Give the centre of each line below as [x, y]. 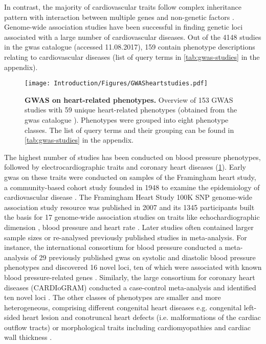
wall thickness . [28, 337]
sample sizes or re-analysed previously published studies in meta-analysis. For [126, 237]
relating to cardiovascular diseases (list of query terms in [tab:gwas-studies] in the [132, 56]
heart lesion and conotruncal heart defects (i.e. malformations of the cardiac [141, 317]
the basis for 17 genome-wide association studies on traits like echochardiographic [132, 217]
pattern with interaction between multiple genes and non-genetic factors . [119, 17]
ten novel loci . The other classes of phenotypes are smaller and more [113, 297]
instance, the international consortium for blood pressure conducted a [113, 247]
